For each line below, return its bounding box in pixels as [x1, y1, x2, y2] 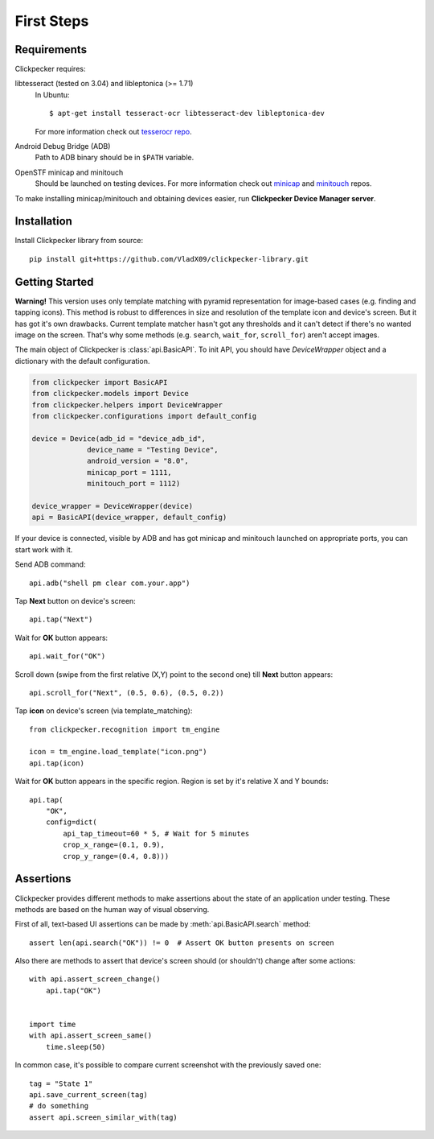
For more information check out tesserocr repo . [35, 126, 192, 136]
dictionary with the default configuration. [14, 356, 150, 365]
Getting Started [14, 274, 94, 289]
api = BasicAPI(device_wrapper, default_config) [31, 513, 227, 522]
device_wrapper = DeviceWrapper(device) [31, 501, 193, 511]
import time [29, 1020, 76, 1030]
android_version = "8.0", [87, 456, 189, 466]
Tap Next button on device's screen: [14, 596, 136, 605]
